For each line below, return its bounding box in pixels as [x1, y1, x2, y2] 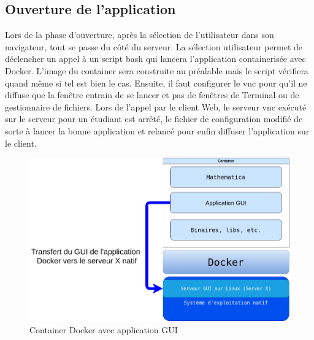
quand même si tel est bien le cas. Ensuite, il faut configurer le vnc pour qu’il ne [5, 76, 307, 89]
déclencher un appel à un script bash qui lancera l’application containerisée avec [5, 52, 306, 65]
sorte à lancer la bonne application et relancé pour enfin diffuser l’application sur [5, 124, 310, 137]
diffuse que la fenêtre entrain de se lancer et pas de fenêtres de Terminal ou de [5, 88, 299, 101]
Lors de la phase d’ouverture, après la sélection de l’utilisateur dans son [5, 28, 274, 41]
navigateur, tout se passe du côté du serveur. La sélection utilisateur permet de [5, 40, 302, 53]
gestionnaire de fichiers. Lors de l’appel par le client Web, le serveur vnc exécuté [5, 100, 307, 113]
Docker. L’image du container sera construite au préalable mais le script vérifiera [5, 64, 308, 77]
